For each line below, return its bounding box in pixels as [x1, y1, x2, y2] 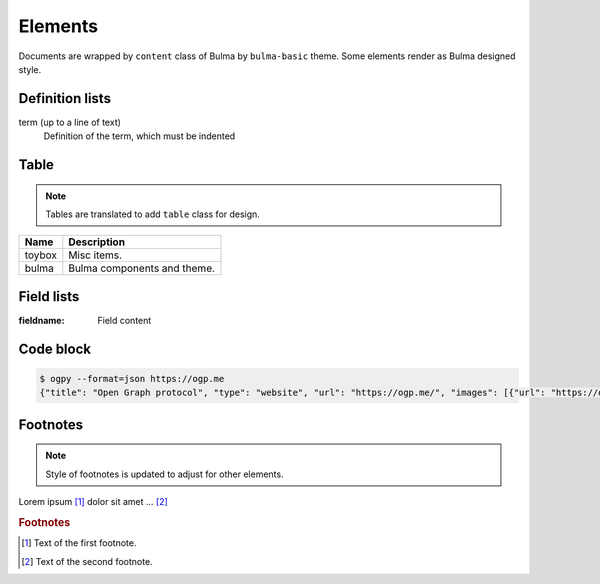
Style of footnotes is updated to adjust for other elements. [45, 468, 284, 480]
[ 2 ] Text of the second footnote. [21, 555, 154, 567]
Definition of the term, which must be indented [43, 130, 236, 142]
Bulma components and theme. [68, 261, 215, 275]
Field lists [18, 288, 80, 305]
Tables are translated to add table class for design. [45, 208, 260, 220]
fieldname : [18, 314, 65, 326]
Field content [97, 314, 152, 326]
